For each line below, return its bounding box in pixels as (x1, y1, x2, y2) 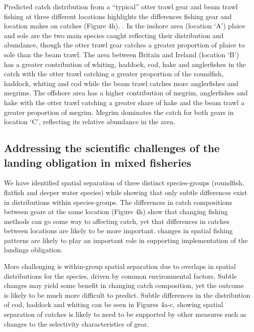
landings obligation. (4, 244, 63, 255)
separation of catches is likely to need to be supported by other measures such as (4, 309, 247, 319)
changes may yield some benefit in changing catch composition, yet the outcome (4, 280, 244, 290)
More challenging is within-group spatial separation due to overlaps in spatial (4, 261, 236, 271)
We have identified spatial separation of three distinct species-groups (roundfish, (4, 177, 244, 188)
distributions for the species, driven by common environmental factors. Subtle (4, 270, 237, 281)
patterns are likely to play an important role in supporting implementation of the (4, 235, 248, 245)
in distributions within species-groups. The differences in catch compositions (4, 197, 232, 207)
